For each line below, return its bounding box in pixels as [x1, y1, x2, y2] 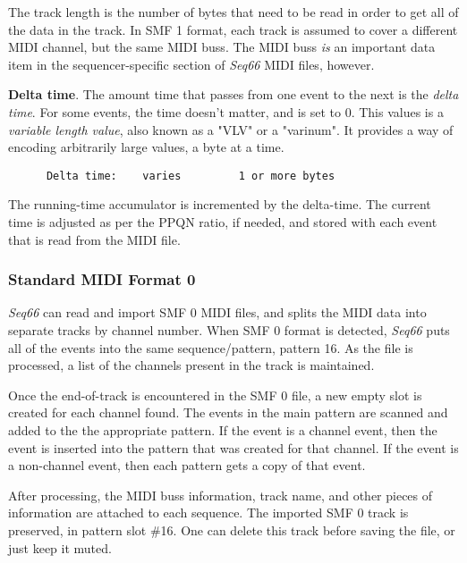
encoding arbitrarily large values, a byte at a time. [8, 138, 284, 156]
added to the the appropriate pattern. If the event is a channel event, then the [8, 420, 437, 439]
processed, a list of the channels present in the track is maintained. [8, 356, 375, 374]
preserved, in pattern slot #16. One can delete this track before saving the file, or [8, 520, 455, 539]
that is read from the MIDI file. [8, 230, 181, 248]
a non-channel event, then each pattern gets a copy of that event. [8, 456, 366, 475]
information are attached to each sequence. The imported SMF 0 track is [8, 503, 409, 522]
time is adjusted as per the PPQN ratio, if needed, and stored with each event [8, 213, 437, 231]
